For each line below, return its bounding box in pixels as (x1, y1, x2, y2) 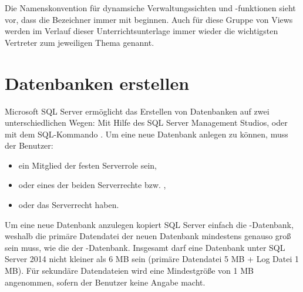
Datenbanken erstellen (5, 71, 190, 95)
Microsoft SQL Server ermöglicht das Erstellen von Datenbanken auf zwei (5, 105, 270, 117)
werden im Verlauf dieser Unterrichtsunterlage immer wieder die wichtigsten (5, 25, 278, 37)
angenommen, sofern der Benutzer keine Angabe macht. (5, 276, 206, 288)
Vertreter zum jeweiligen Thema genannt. (5, 36, 154, 48)
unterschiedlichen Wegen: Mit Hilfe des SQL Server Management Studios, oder (5, 116, 288, 129)
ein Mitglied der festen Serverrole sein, (18, 159, 157, 171)
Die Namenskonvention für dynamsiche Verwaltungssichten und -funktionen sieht (5, 2, 296, 14)
